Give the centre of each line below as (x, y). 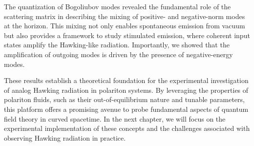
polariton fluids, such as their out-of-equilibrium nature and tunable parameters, (124, 99)
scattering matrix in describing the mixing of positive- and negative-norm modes (125, 16)
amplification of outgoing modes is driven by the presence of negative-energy (118, 54)
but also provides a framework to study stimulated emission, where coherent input (127, 35)
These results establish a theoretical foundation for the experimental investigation (126, 80)
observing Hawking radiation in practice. (65, 137)
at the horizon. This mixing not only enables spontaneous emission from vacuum (125, 26)
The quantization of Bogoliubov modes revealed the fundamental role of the (117, 6)
